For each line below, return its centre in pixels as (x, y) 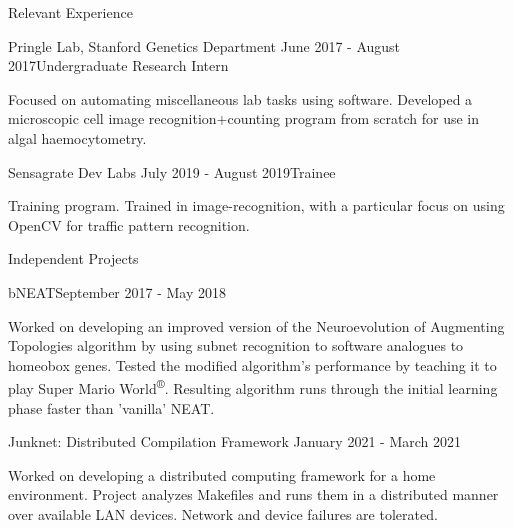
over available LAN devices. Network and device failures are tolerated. (223, 513)
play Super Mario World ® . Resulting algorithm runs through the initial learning (253, 386)
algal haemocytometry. (77, 137)
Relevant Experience (70, 12)
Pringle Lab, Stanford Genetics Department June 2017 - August (204, 45)
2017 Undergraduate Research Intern (118, 65)
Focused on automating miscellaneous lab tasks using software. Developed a (240, 98)
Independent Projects (73, 258)
